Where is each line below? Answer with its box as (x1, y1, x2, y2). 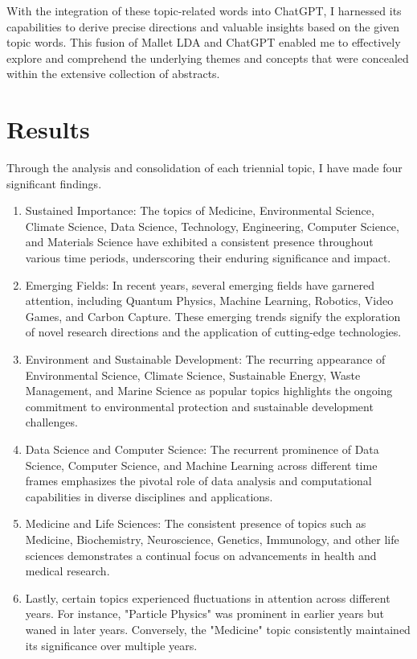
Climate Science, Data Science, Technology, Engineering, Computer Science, (25, 217, 399, 234)
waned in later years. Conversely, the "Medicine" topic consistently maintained (25, 620, 411, 637)
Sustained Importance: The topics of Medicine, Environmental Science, (25, 202, 374, 219)
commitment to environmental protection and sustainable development (25, 397, 374, 414)
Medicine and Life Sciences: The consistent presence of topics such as (25, 515, 366, 532)
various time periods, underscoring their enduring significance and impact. (25, 249, 391, 266)
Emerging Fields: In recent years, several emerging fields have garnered (25, 276, 374, 293)
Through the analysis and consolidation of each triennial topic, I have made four (6, 159, 403, 176)
